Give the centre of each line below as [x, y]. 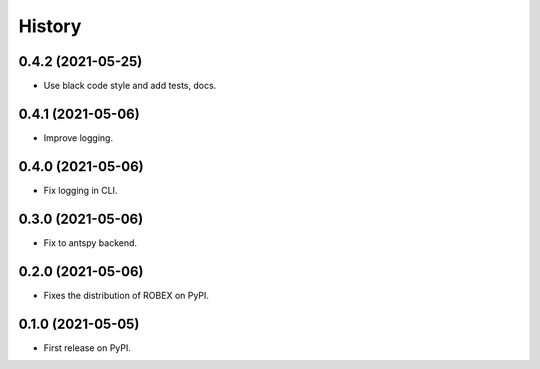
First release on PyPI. [87, 347]
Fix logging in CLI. [80, 190]
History [50, 26]
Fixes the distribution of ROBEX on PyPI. [126, 295]
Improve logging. [78, 137]
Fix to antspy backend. [90, 242]
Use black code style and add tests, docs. [130, 86]
